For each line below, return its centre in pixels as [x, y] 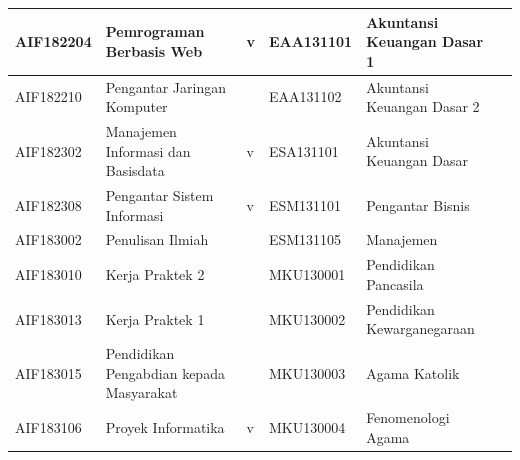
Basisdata [135, 170]
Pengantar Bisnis [418, 204]
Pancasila [395, 283]
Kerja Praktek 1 [155, 318]
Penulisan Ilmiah [157, 239]
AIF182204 [53, 41]
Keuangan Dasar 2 [423, 106]
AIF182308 [48, 204]
